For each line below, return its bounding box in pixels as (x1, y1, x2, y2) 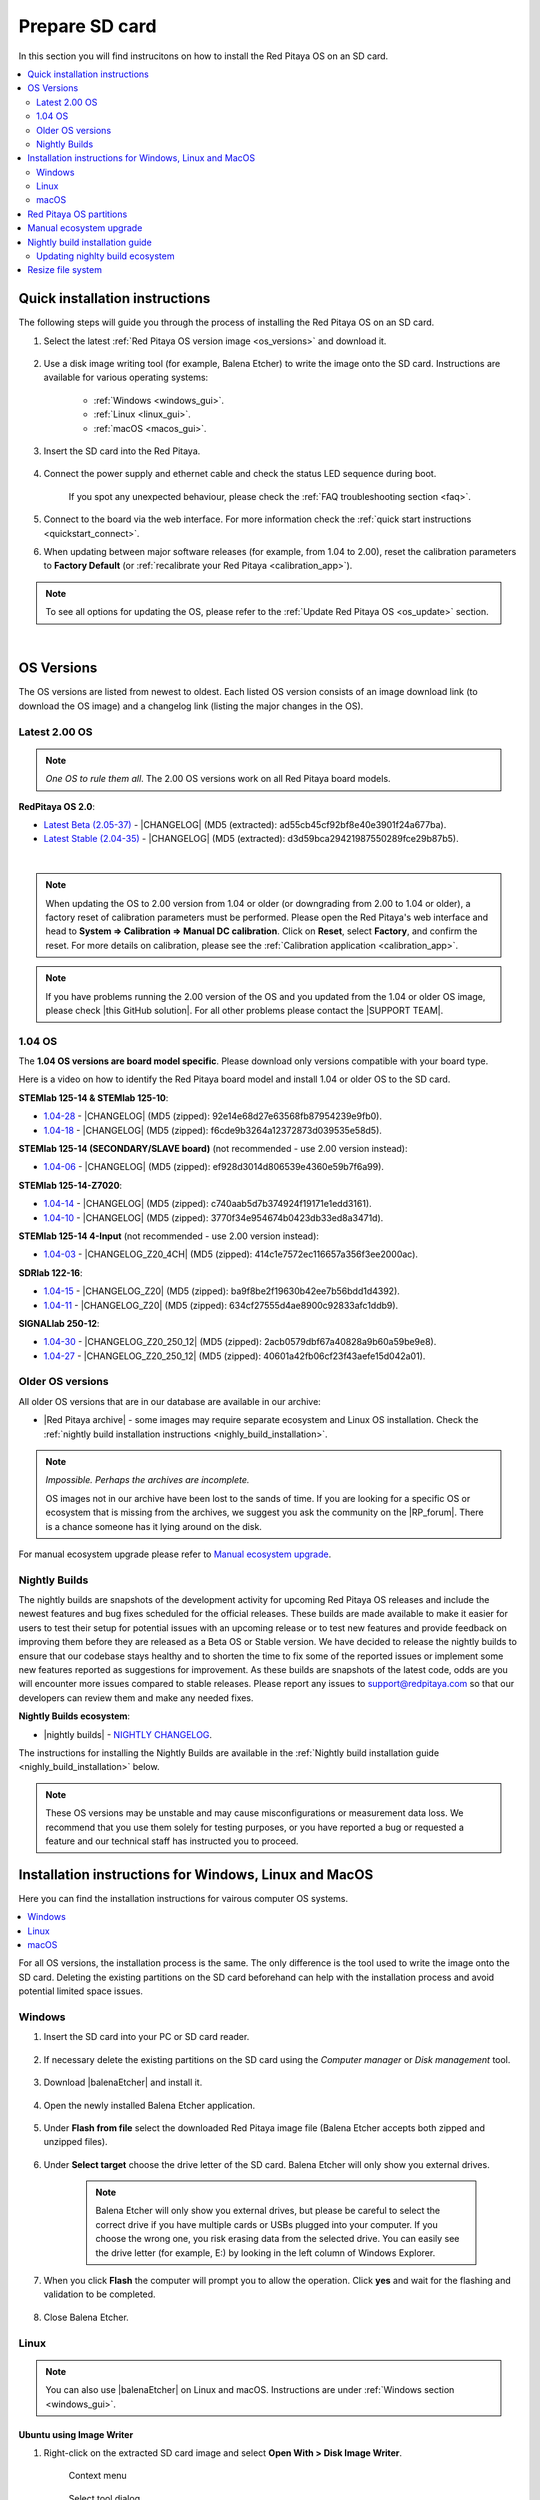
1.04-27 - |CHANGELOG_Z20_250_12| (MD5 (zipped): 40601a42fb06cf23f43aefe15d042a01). (43, 1350, 426, 1362)
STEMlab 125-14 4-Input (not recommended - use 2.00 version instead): (18, 1230, 320, 1242)
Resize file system (27, 264, 102, 276)
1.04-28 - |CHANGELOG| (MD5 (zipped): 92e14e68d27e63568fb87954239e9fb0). (43, 1110, 382, 1122)
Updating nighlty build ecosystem (36, 250, 175, 262)
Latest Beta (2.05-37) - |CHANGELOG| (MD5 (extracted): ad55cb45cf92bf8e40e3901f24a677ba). (43, 818, 447, 830)
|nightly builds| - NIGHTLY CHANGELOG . (43, 1728, 213, 1740)
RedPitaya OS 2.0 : (18, 800, 95, 812)
